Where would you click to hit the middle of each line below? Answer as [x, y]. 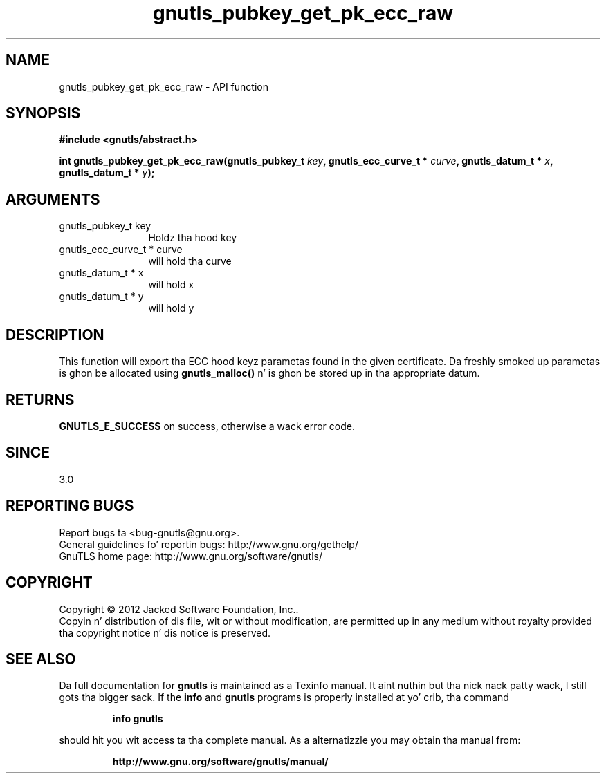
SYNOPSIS [43, 113]
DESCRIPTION [55, 335]
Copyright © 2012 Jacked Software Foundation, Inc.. [179, 609]
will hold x [171, 285]
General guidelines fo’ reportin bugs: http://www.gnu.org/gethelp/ [209, 544]
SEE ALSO [41, 659]
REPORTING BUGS [70, 506]
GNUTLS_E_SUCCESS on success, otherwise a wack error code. [207, 426]
